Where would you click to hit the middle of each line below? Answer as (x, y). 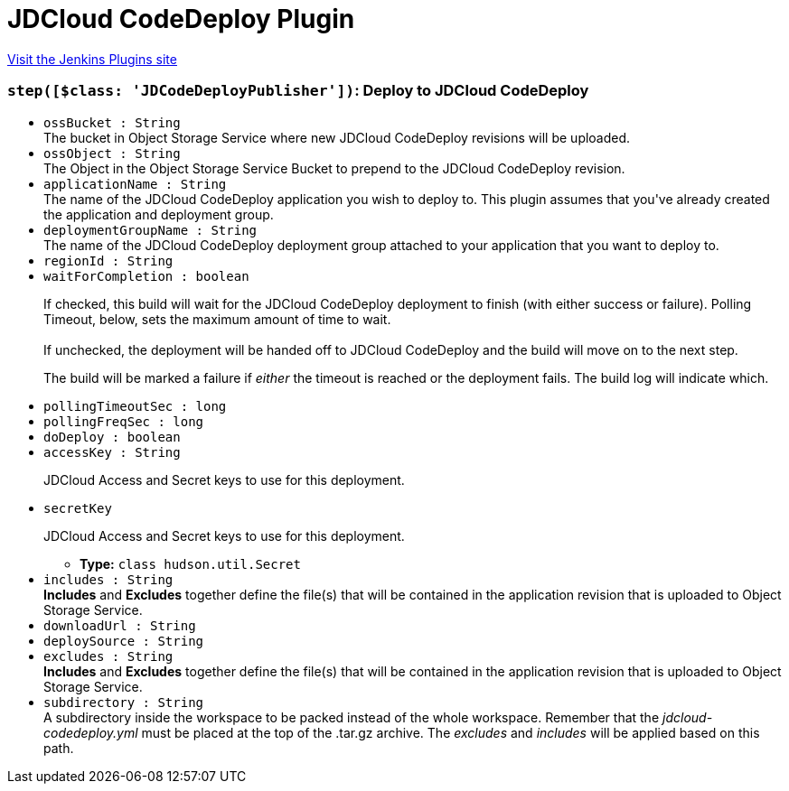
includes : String (108, 579)
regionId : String (108, 261)
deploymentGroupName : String (150, 230)
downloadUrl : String (120, 625)
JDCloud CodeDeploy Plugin (181, 19)
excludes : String (108, 656)
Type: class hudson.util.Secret (190, 563)
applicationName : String (135, 184)
